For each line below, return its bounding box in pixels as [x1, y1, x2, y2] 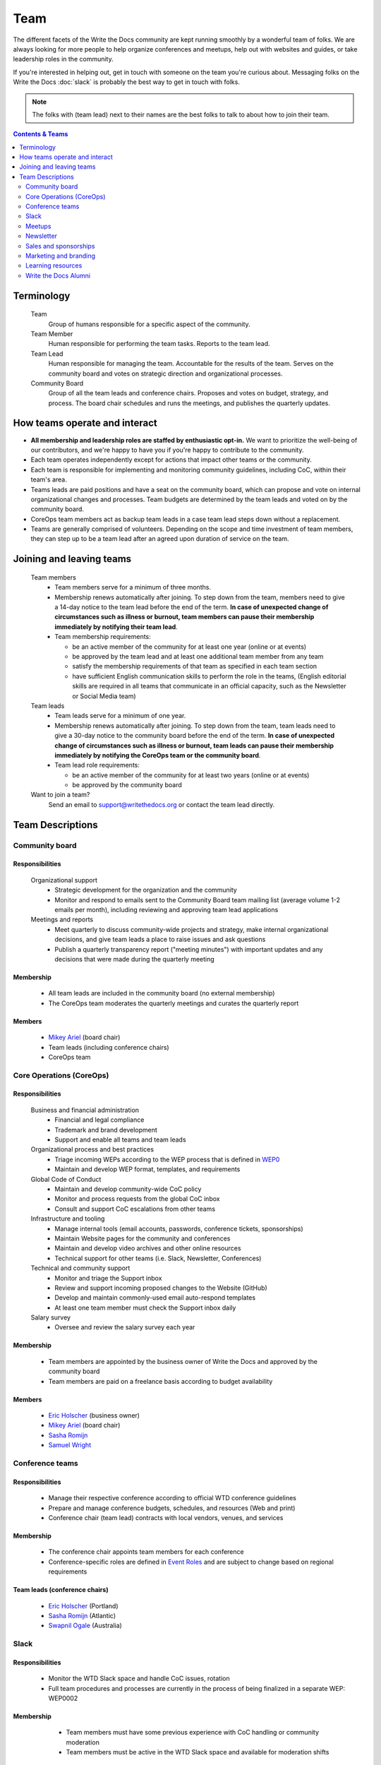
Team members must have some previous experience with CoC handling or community [66, 1728, 320, 1737]
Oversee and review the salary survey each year [54, 1323, 195, 1332]
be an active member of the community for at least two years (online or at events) [72, 770, 310, 779]
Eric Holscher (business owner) [48, 1411, 140, 1420]
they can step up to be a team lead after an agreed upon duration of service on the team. [30, 534, 289, 543]
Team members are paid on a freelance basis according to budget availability [48, 1377, 273, 1385]
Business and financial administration [30, 1106, 140, 1114]
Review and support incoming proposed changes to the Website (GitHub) [54, 1284, 267, 1292]
